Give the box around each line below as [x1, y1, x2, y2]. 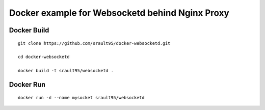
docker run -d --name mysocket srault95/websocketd [18, 95, 145, 100]
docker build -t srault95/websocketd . [18, 68, 114, 74]
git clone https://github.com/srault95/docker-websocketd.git [18, 40, 171, 46]
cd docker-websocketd [18, 54, 70, 60]
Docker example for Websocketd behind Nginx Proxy [9, 7, 230, 18]
